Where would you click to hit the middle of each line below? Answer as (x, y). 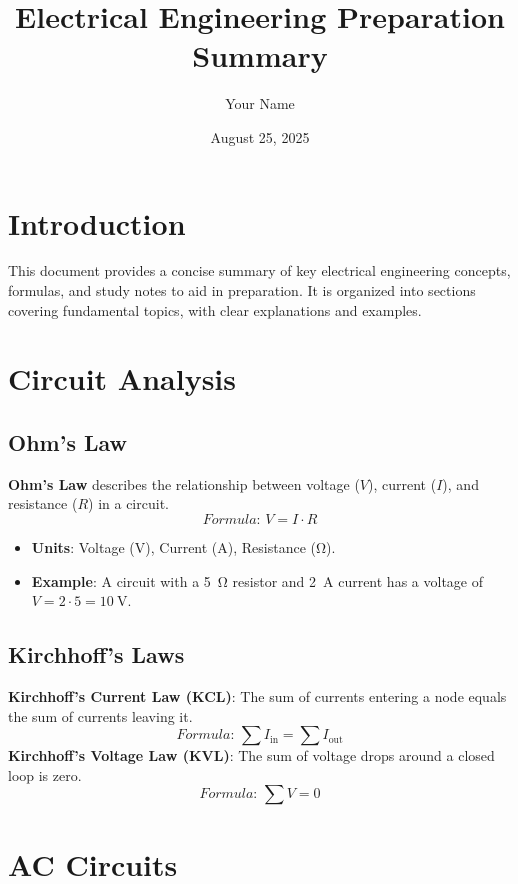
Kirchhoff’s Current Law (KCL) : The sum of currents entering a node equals (257, 695)
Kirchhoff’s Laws (96, 654)
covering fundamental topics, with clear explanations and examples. (215, 309)
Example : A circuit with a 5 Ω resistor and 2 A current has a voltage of (257, 580)
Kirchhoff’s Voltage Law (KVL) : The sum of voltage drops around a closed (251, 755)
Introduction (97, 222)
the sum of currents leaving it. (100, 715)
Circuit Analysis (122, 378)
